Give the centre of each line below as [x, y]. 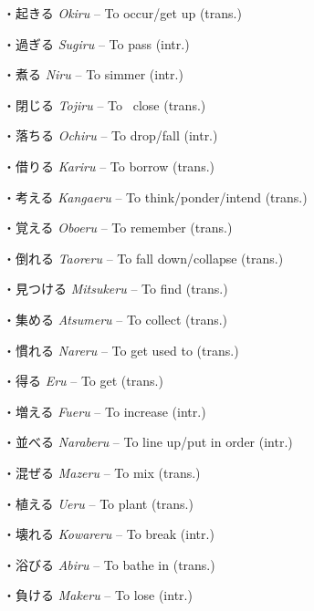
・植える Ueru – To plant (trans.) [98, 503]
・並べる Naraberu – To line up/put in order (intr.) [148, 442]
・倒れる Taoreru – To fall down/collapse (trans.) [143, 258]
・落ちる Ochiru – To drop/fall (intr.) [110, 135]
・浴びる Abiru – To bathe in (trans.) [109, 564]
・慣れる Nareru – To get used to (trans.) [121, 350]
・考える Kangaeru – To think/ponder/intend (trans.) [155, 197]
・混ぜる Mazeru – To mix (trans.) [102, 472]
